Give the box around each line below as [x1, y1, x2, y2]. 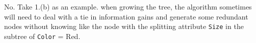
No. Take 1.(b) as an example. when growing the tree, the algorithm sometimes [4, 1, 252, 11]
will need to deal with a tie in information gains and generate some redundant [4, 11, 248, 21]
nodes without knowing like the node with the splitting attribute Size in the [4, 21, 244, 31]
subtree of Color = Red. [4, 30, 81, 41]
